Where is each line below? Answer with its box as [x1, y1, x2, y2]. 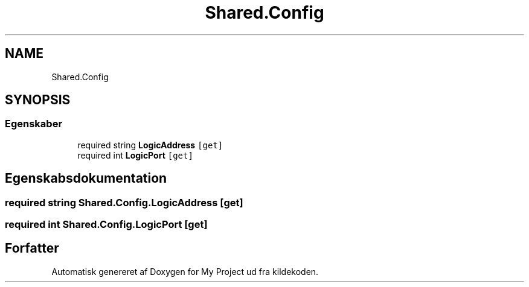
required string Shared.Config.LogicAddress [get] [5, 196, 243, 209]
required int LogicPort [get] [77, 150, 193, 160]
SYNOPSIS [5, 92, 71, 108]
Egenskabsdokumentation [5, 171, 167, 186]
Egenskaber [5, 118, 63, 130]
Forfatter [5, 241, 59, 256]
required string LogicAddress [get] [77, 139, 223, 150]
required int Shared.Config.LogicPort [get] [5, 218, 208, 231]
